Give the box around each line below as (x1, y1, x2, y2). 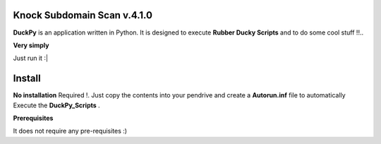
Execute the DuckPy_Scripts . (13, 101, 100, 109)
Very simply (13, 41, 49, 49)
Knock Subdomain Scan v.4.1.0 (13, 9, 153, 21)
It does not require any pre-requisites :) (13, 127, 127, 136)
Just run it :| (13, 54, 49, 63)
